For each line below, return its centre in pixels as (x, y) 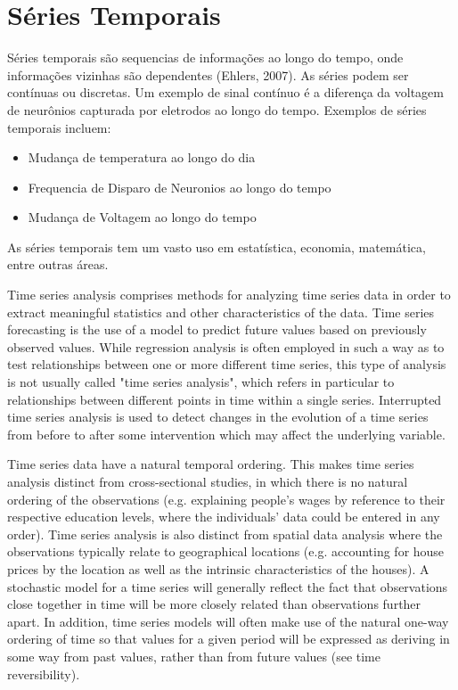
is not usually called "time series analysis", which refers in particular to (201, 382)
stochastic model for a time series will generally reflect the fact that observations (228, 586)
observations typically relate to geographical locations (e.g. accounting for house (226, 551)
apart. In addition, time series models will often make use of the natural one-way (228, 621)
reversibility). (44, 674)
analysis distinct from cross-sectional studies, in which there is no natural (208, 481)
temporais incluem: (59, 127)
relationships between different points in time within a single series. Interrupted (225, 399)
